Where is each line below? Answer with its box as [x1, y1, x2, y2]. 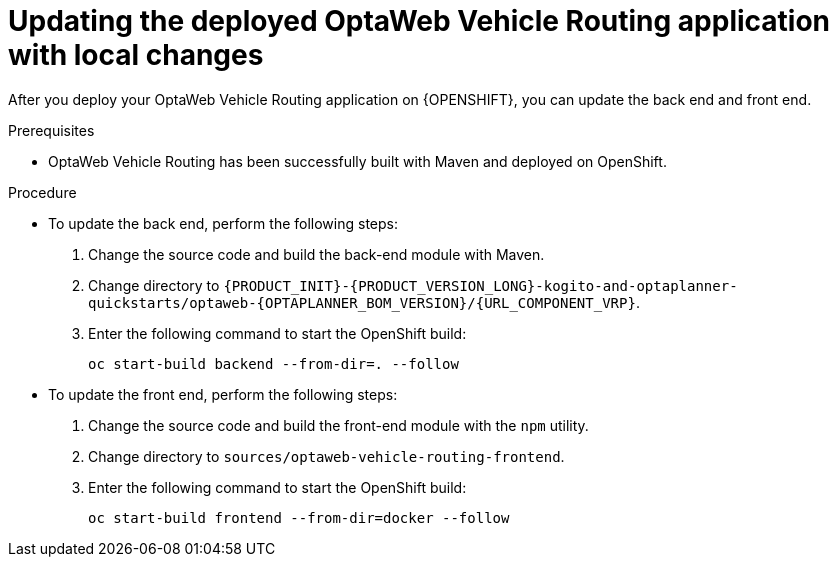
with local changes [8, 38, 264, 72]
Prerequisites [8, 121, 95, 139]
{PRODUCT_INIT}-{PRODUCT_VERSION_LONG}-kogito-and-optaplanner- [223, 277, 738, 294]
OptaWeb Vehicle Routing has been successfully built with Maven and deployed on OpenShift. [48, 152, 667, 170]
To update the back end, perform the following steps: [48, 214, 398, 232]
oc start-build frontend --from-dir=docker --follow [88, 509, 510, 526]
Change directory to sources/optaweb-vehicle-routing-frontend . [88, 447, 565, 465]
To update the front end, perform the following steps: [48, 385, 398, 403]
